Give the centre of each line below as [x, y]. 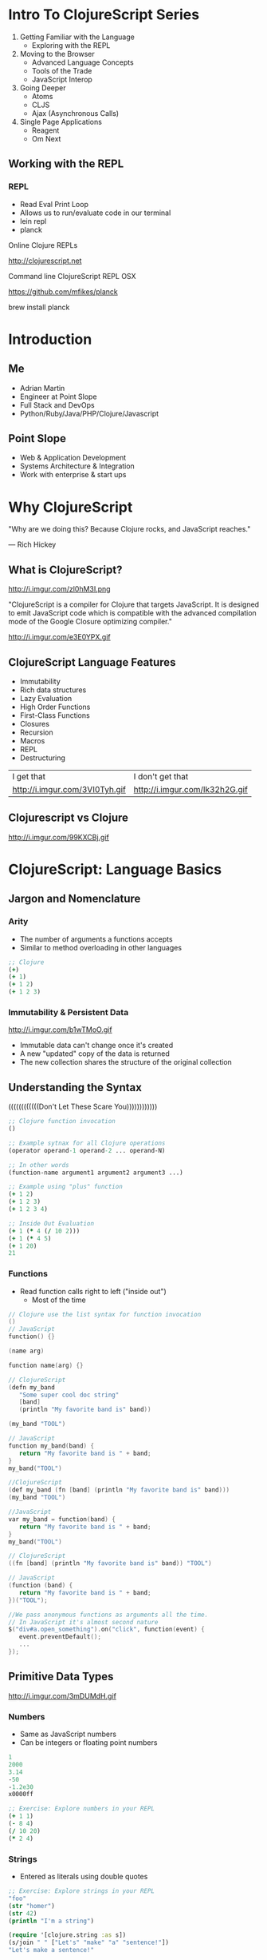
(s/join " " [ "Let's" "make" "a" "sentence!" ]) [89, 1943]
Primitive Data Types [61, 1677]
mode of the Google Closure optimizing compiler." [90, 622]
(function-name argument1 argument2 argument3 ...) [96, 1173]
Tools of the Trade [62, 70]
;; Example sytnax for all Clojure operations [87, 1143]
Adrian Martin [42, 388]
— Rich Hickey [32, 544]
